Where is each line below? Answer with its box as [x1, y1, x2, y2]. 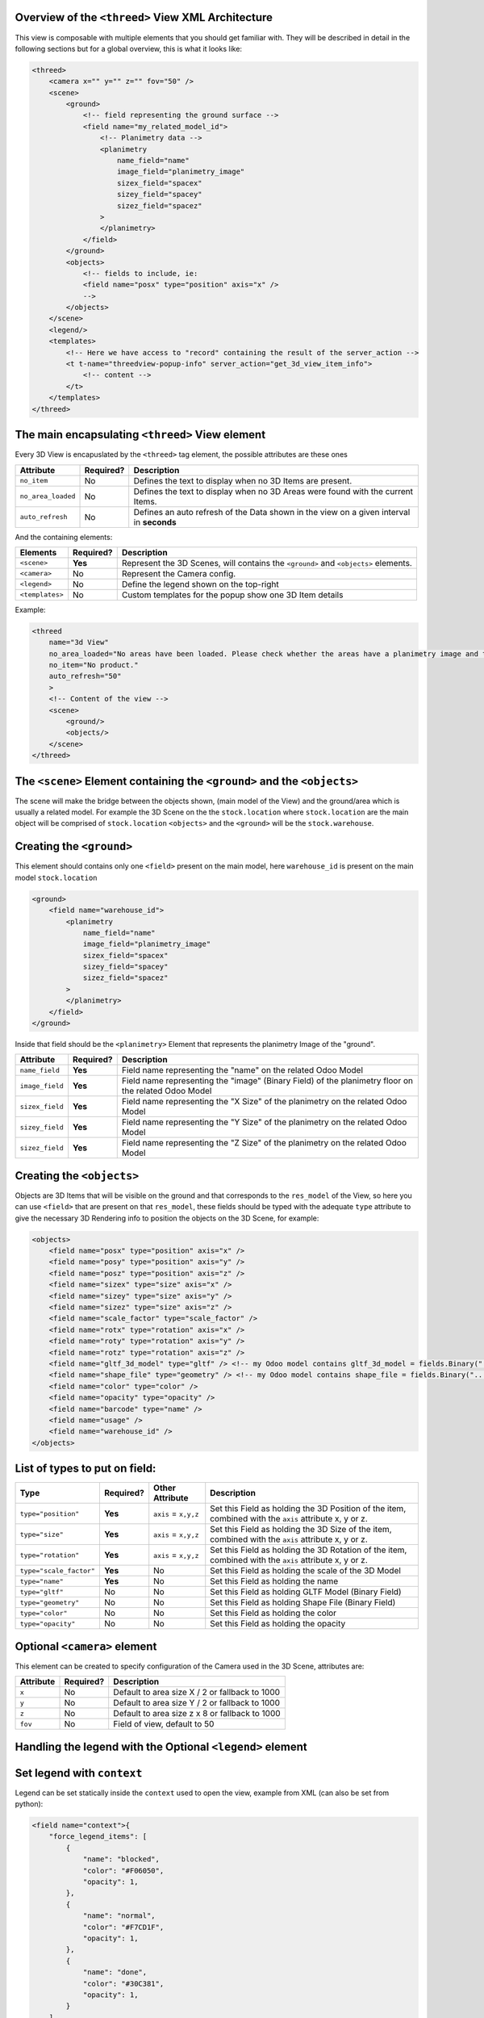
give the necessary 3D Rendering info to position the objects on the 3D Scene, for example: [15, 1213, 319, 1223]
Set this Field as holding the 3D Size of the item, [210, 1524, 392, 1535]
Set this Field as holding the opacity [210, 1618, 346, 1630]
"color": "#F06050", [82, 1865, 165, 1875]
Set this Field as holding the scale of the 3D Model [210, 1565, 401, 1576]
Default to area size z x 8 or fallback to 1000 [113, 1708, 282, 1719]
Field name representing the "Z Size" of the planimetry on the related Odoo [121, 1137, 407, 1149]
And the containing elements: [15, 532, 113, 542]
